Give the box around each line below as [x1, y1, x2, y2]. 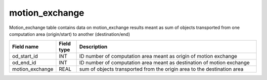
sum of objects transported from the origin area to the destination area [79, 66, 244, 73]
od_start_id [12, 53, 38, 60]
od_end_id [12, 59, 37, 66]
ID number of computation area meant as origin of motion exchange [79, 53, 237, 60]
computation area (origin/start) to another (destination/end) [9, 31, 131, 37]
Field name [12, 43, 39, 50]
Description [79, 43, 108, 50]
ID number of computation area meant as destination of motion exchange [79, 59, 250, 66]
